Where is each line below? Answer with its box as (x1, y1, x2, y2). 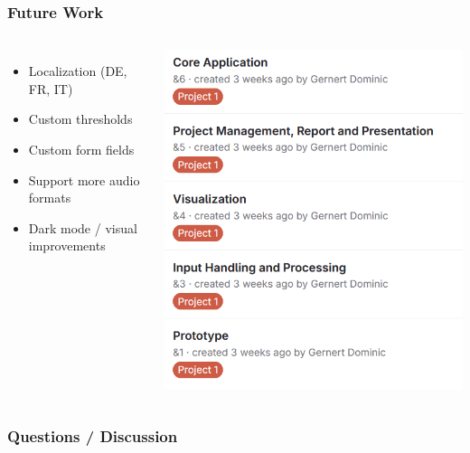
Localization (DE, (28, 61, 127, 80)
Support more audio (28, 170, 140, 189)
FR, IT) (28, 79, 73, 98)
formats (28, 188, 71, 207)
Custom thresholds (28, 109, 133, 128)
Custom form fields (28, 140, 135, 158)
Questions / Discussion (7, 425, 178, 448)
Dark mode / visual (28, 218, 137, 237)
